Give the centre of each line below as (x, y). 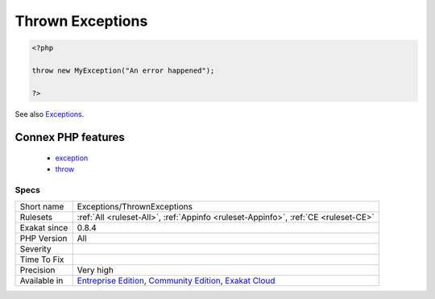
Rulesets (36, 217)
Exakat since (44, 227)
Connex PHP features (70, 137)
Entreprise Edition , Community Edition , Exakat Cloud (176, 280)
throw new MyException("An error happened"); (123, 70)
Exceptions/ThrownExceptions (135, 206)
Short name (42, 206)
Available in (41, 280)
